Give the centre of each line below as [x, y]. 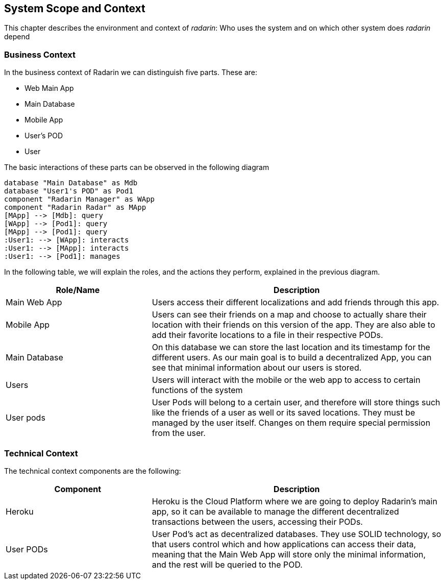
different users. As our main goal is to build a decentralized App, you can [292, 358]
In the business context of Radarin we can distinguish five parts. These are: [131, 72]
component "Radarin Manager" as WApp [80, 199]
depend [17, 37]
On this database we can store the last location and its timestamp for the [291, 347]
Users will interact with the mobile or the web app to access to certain [286, 380]
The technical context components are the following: [93, 471]
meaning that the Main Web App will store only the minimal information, [289, 554]
